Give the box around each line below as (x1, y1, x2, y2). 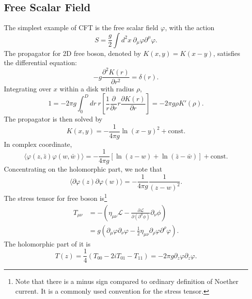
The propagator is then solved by (4, 114, 103, 124)
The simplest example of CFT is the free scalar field (4, 22, 158, 33)
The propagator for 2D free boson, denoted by (4, 48, 141, 58)
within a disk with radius (60, 83, 134, 93)
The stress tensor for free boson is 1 (4, 192, 107, 203)
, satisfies (213, 48, 240, 58)
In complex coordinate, (4, 139, 72, 149)
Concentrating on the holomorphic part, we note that (4, 164, 162, 174)
